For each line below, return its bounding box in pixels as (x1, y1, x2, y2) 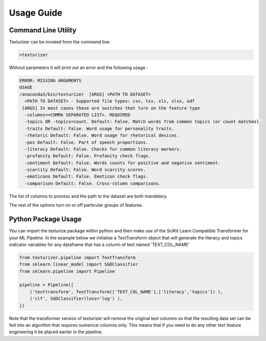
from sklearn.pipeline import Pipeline (19, 268, 115, 274)
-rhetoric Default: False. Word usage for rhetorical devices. (24, 133, 179, 138)
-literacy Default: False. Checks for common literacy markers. (24, 146, 182, 152)
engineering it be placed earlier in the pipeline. (9, 329, 103, 335)
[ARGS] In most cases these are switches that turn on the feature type (22, 105, 200, 111)
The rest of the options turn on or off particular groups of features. (9, 202, 143, 208)
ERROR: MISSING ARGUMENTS (19, 78, 82, 83)
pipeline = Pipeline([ (19, 282, 74, 288)
